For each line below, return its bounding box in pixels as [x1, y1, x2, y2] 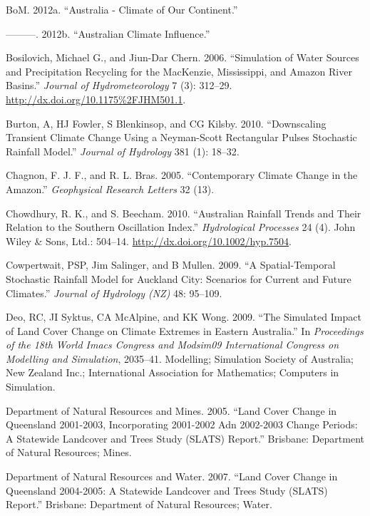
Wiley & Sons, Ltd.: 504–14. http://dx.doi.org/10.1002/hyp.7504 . [6, 233, 292, 248]
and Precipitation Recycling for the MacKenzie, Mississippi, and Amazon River [6, 63, 352, 78]
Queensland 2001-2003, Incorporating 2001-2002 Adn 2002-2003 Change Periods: [6, 417, 358, 432]
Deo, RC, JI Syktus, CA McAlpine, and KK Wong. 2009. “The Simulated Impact [6, 309, 361, 324]
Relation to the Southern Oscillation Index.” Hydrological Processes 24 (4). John [6, 220, 356, 234]
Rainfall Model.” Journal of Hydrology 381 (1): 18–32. [6, 143, 240, 158]
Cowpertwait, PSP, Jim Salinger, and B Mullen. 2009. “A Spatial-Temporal [6, 257, 336, 272]
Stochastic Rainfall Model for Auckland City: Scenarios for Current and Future [6, 271, 351, 286]
